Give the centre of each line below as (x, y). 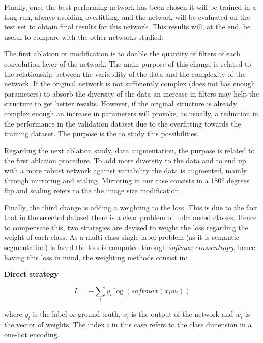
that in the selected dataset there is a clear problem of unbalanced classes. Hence (130, 217)
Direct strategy (31, 274)
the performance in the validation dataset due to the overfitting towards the (123, 123)
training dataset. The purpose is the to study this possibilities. (101, 133)
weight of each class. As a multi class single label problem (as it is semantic (122, 237)
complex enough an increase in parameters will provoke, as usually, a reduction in (131, 113)
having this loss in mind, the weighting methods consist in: (96, 257)
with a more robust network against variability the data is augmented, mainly (126, 170)
